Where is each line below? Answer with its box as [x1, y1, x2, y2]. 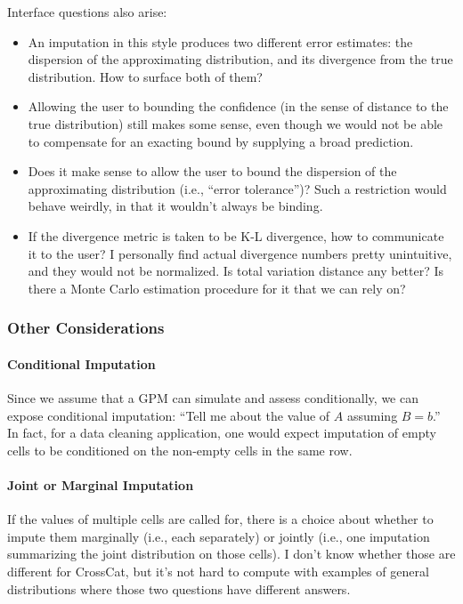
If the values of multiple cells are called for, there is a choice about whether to [7, 510, 434, 528]
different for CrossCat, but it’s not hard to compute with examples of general [7, 561, 429, 580]
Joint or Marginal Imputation [7, 475, 194, 494]
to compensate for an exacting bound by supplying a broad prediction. [28, 132, 414, 150]
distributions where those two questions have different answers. [7, 579, 351, 598]
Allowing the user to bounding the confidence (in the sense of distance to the [28, 97, 449, 116]
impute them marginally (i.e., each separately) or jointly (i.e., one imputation [7, 527, 430, 545]
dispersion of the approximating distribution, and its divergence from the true [28, 50, 453, 68]
